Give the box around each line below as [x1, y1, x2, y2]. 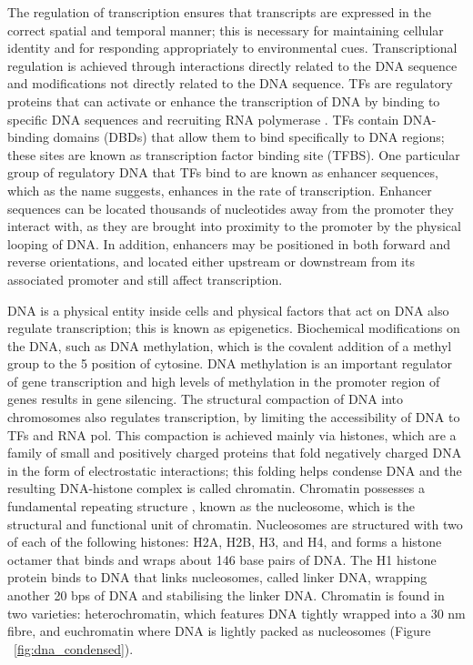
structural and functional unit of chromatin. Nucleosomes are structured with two [7, 514, 463, 533]
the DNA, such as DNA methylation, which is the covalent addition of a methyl [7, 336, 452, 355]
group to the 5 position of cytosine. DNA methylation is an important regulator [7, 354, 453, 373]
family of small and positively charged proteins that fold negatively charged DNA [7, 443, 462, 462]
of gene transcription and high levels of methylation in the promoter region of [7, 371, 440, 390]
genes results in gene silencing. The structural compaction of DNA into [7, 389, 404, 408]
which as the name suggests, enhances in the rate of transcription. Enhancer [7, 180, 432, 199]
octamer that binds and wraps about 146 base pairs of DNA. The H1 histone [7, 549, 437, 569]
